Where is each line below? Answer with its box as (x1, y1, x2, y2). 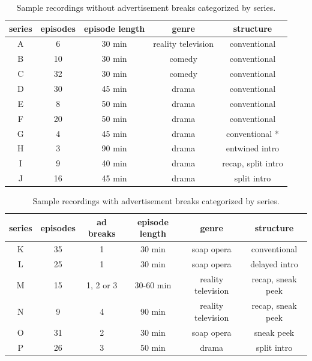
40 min (101, 157, 127, 169)
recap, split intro (222, 157, 283, 169)
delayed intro (250, 258, 298, 270)
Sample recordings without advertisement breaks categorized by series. (16, 1, 276, 13)
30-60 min (134, 278, 172, 291)
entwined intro (226, 142, 280, 154)
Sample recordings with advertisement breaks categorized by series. (32, 195, 280, 207)
